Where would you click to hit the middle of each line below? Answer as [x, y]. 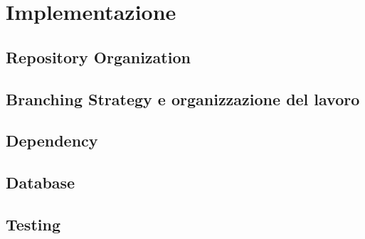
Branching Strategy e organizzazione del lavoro [183, 99]
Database [41, 182]
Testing [33, 224]
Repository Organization [98, 57]
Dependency [52, 140]
